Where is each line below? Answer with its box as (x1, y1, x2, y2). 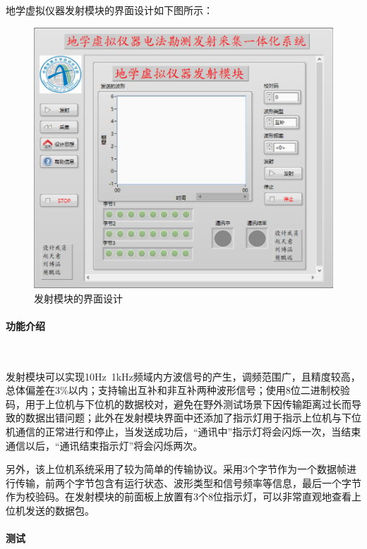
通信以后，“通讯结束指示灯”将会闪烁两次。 (6, 438, 203, 452)
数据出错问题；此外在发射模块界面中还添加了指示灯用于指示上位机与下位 (25, 410, 361, 425)
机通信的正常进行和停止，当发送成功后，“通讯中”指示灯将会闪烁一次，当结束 (6, 424, 361, 439)
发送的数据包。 (25, 502, 95, 517)
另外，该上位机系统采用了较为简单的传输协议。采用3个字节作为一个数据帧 (6, 462, 347, 476)
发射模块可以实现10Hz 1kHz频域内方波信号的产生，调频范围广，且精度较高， (6, 369, 361, 383)
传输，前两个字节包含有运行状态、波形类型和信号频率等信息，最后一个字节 (15, 475, 361, 490)
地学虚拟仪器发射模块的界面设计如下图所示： (6, 3, 213, 17)
